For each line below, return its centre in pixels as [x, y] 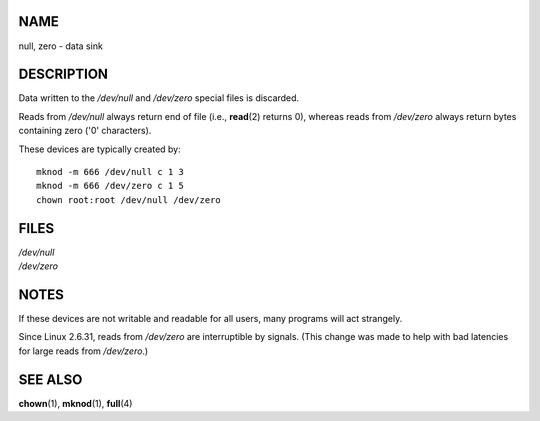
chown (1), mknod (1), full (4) [75, 403]
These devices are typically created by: [100, 149]
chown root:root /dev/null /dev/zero [129, 199]
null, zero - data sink [61, 46]
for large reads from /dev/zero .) [83, 351]
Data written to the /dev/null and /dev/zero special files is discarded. [159, 98]
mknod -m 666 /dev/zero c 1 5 [110, 186]
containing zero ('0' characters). [85, 131]
